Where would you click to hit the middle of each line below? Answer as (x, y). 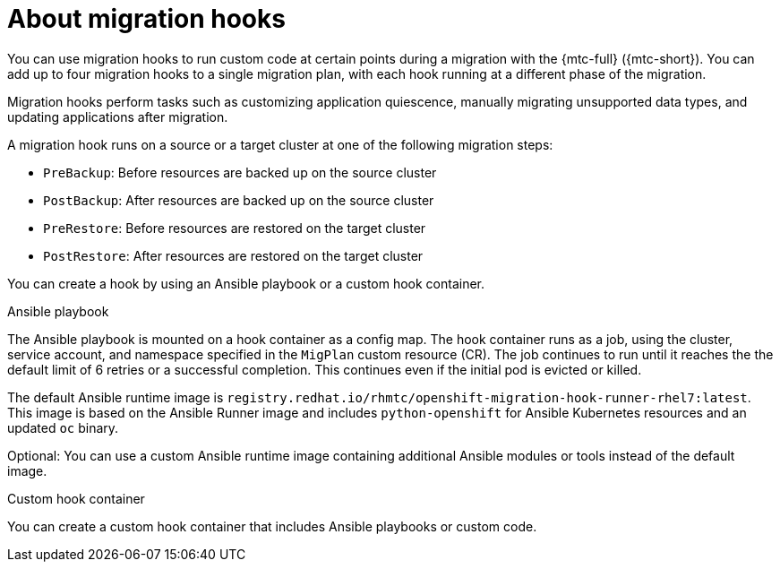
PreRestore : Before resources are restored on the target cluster (235, 228)
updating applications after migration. (118, 116)
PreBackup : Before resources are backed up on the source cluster (240, 172)
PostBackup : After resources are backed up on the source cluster (239, 200)
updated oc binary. (63, 427)
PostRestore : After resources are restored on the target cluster (233, 255)
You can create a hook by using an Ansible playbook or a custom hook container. (246, 283)
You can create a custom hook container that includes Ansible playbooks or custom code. (272, 526)
